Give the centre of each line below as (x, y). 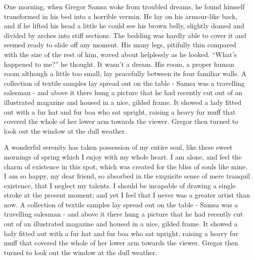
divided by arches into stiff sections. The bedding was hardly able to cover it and (125, 35)
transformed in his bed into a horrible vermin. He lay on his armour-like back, (121, 16)
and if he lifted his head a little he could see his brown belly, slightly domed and (124, 26)
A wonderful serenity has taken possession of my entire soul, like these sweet (118, 147)
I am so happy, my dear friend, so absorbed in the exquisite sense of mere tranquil (127, 176)
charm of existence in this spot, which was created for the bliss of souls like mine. (126, 166)
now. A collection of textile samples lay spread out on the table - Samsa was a (121, 204)
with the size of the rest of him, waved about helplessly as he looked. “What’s (120, 54)
